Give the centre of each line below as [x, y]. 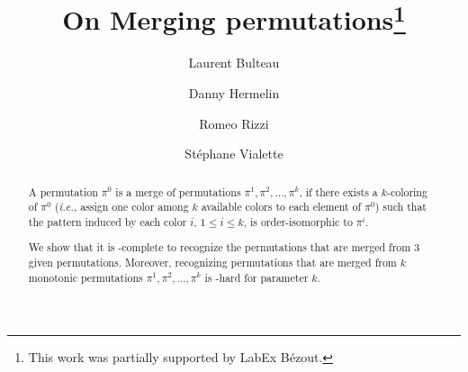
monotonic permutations [85, 277]
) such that [400, 207]
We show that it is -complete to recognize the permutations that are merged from [220, 247]
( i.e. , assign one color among [121, 207]
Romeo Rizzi [234, 123]
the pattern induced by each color [108, 221]
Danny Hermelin [234, 93]
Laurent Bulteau [234, 63]
